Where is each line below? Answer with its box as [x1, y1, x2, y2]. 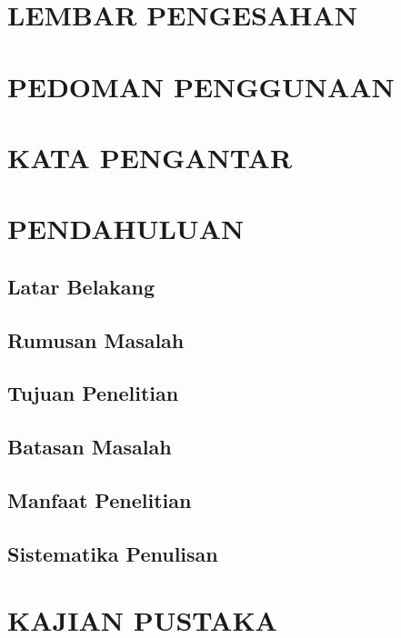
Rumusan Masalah [7, 325, 185, 354]
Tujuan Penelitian [7, 379, 179, 407]
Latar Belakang [7, 272, 155, 300]
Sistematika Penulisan [7, 539, 218, 567]
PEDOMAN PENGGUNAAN [7, 67, 395, 105]
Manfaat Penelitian [7, 486, 192, 514]
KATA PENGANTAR [7, 138, 293, 175]
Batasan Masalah [7, 433, 172, 461]
